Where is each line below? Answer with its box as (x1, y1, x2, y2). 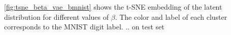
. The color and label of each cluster (115, 11, 227, 22)
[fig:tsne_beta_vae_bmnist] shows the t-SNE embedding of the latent (4, 2, 222, 12)
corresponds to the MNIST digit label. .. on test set (4, 21, 164, 32)
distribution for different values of (4, 11, 109, 22)
